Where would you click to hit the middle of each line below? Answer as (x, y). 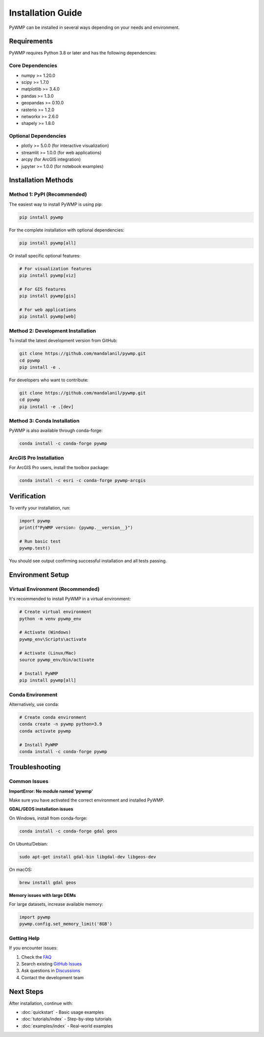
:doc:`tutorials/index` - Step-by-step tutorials (66, 1019)
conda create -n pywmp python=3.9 (61, 724)
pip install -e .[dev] (46, 407)
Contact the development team (53, 977)
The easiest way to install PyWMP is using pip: (56, 204)
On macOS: (21, 870)
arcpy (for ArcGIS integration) (51, 160)
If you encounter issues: (33, 948)
